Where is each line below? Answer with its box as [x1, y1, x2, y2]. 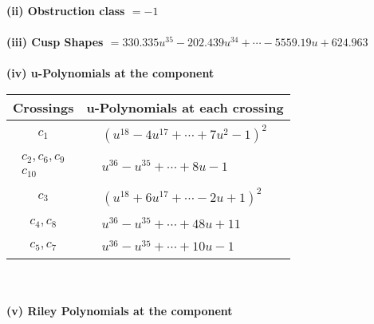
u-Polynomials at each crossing [86, 97, 284, 117]
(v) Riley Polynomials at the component [6, 302, 233, 318]
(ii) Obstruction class [6, 2, 125, 18]
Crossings [13, 97, 74, 117]
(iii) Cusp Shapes [6, 34, 104, 50]
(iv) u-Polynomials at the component [6, 65, 215, 81]
